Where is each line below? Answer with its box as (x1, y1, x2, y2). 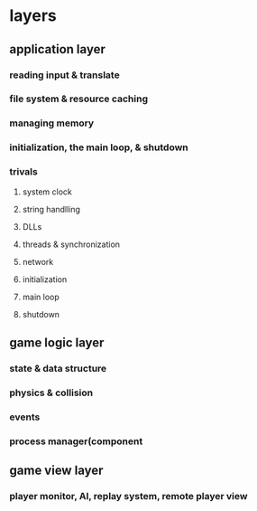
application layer (9, 42, 106, 57)
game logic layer (9, 335, 105, 350)
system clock (22, 186, 72, 197)
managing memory (9, 117, 95, 129)
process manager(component (9, 435, 143, 448)
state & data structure (9, 362, 107, 374)
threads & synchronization (22, 239, 120, 250)
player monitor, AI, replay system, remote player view (9, 489, 248, 502)
